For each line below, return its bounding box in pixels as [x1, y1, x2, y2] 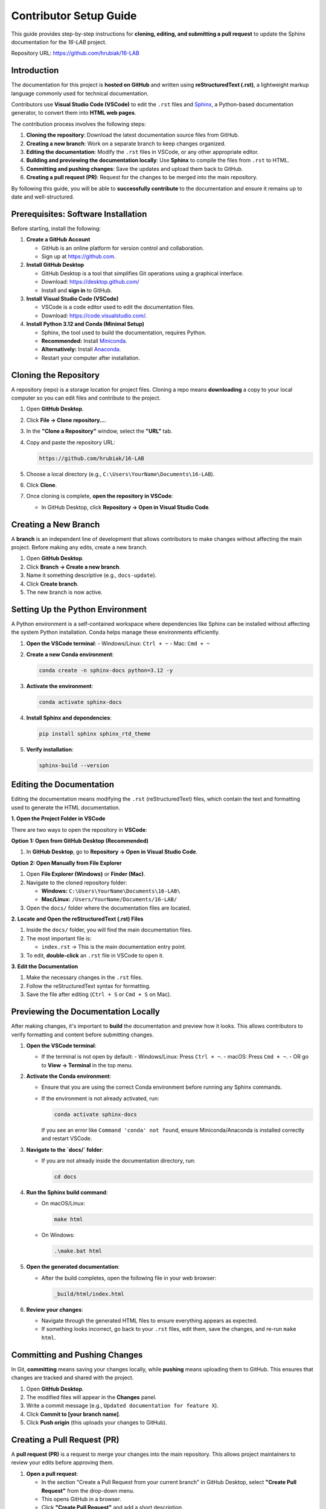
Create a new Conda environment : [26, 651, 114, 658]
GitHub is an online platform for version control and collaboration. [41, 244, 205, 252]
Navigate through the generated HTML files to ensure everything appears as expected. [41, 1317, 258, 1324]
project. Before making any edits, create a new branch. [11, 543, 148, 550]
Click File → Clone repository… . [26, 416, 107, 424]
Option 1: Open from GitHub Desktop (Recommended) [11, 837, 149, 844]
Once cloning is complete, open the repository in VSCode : [26, 493, 173, 500]
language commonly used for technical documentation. [11, 89, 149, 97]
